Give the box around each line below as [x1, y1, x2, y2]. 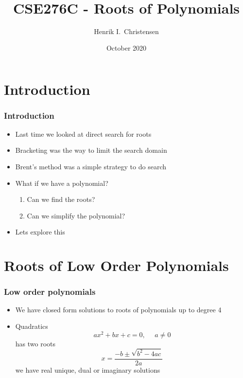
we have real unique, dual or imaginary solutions [15, 364, 160, 375]
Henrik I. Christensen [94, 26, 159, 36]
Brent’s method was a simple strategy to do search [15, 161, 166, 171]
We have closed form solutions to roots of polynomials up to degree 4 [15, 305, 222, 315]
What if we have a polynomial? [15, 178, 108, 188]
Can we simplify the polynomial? [27, 210, 125, 220]
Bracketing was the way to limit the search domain [15, 145, 167, 155]
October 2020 [106, 42, 147, 53]
